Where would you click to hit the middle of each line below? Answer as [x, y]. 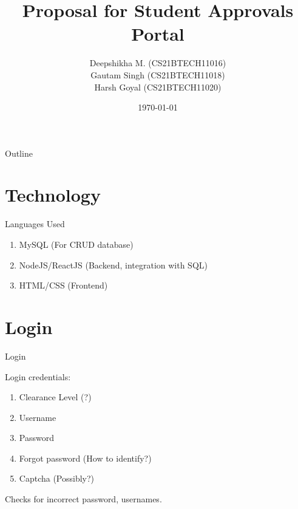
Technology [53, 195]
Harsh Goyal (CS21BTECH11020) [158, 87]
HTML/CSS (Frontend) [63, 285]
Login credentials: [38, 376]
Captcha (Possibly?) [57, 478]
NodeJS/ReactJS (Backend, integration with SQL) [113, 265]
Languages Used [35, 224]
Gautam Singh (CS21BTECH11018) [158, 74]
